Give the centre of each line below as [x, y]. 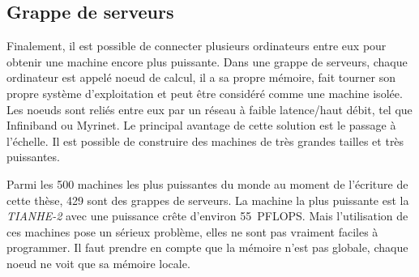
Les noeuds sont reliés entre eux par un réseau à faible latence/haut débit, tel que [209, 109]
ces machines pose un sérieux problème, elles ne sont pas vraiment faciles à [192, 231]
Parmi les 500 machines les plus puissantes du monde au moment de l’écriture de [207, 183]
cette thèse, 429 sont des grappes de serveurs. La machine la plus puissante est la [208, 200]
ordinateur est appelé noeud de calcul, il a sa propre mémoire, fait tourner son [201, 77]
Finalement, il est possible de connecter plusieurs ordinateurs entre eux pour [197, 46]
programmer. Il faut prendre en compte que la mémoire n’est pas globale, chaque [207, 247]
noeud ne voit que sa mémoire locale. [98, 263]
